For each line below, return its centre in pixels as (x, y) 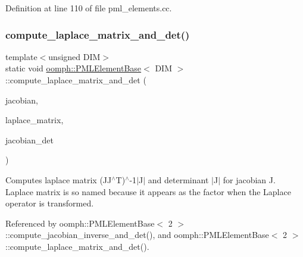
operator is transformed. (50, 203)
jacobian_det (29, 140)
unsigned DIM (74, 56)
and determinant (178, 179)
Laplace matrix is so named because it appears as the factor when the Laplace (148, 191)
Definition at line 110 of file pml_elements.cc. (89, 8)
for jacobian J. (249, 179)
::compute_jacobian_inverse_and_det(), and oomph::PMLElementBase (137, 235)
